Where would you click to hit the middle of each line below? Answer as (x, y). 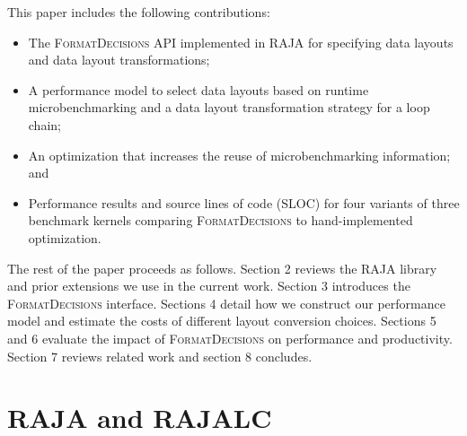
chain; (44, 124)
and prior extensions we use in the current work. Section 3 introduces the (209, 286)
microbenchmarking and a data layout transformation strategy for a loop (229, 107)
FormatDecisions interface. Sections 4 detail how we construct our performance (226, 303)
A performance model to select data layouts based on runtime (198, 89)
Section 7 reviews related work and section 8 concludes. (160, 356)
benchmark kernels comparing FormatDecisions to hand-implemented (220, 220)
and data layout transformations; (119, 60)
